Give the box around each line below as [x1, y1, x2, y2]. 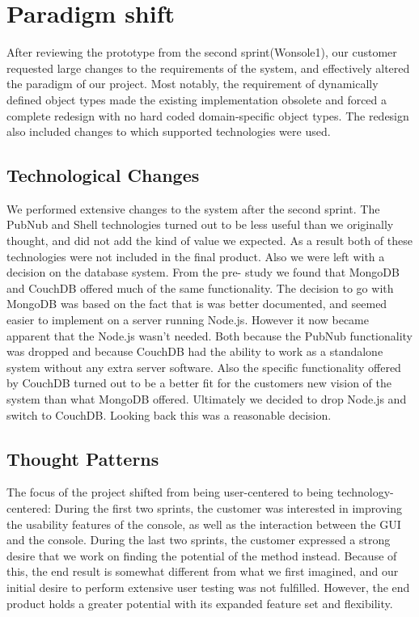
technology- [336, 484, 394, 501]
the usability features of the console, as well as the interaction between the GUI [6, 515, 401, 532]
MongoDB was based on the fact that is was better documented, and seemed [6, 295, 387, 312]
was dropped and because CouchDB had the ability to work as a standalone [6, 343, 383, 360]
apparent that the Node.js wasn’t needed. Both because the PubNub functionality [6, 327, 413, 344]
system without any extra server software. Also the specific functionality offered [6, 358, 401, 375]
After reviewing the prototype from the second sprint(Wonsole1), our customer [6, 44, 397, 61]
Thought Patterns [6, 446, 159, 471]
